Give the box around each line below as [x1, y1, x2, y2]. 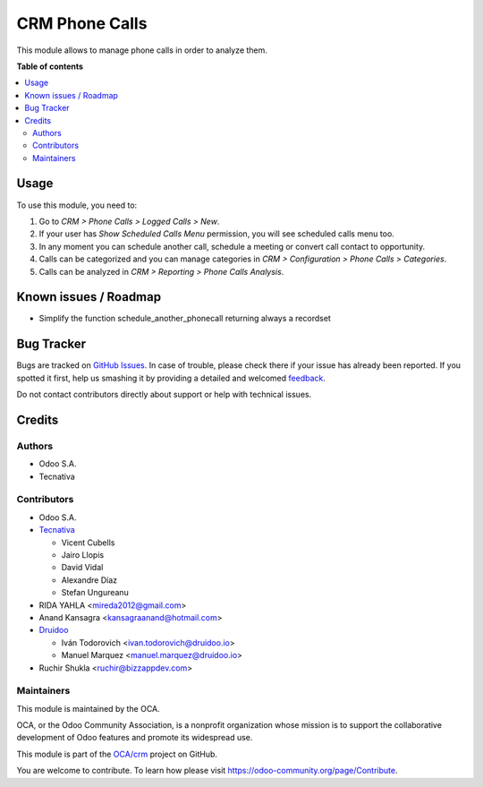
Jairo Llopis [61, 549, 105, 560]
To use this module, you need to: [16, 200, 138, 210]
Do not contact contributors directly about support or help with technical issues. [16, 389, 312, 400]
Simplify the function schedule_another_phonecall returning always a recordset [38, 313, 331, 324]
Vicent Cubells [61, 537, 115, 548]
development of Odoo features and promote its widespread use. [16, 732, 253, 743]
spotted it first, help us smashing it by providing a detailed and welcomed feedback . [16, 372, 326, 383]
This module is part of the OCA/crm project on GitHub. [16, 749, 218, 759]
